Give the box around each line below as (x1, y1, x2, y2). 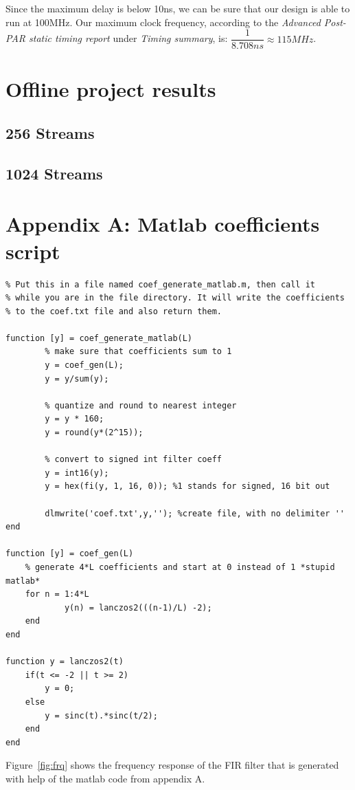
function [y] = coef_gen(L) (5, 549, 134, 559)
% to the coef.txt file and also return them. (5, 306, 222, 316)
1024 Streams (5, 162, 103, 184)
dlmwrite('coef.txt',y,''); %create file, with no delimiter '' (45, 508, 345, 518)
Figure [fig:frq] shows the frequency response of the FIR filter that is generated (5, 758, 339, 772)
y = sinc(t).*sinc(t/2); (45, 710, 158, 721)
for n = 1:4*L (25, 589, 89, 600)
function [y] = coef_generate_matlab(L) (5, 333, 193, 343)
